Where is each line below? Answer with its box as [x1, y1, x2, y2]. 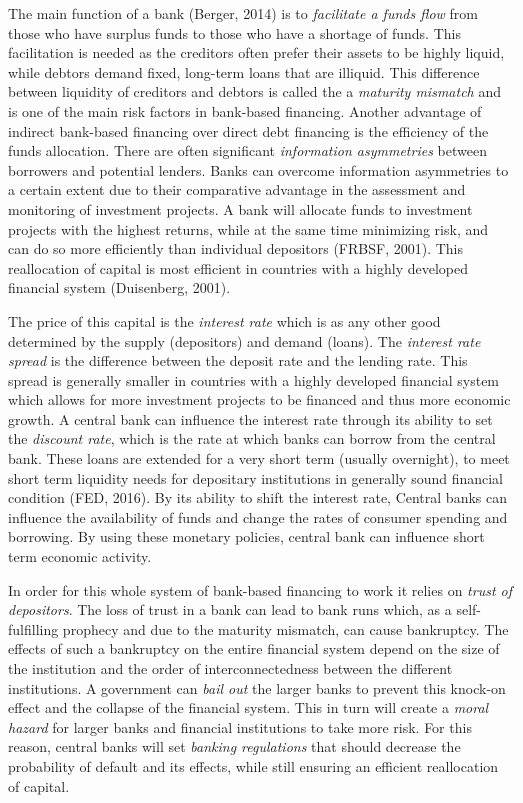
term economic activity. [8, 546, 152, 567]
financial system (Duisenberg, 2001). [8, 277, 231, 298]
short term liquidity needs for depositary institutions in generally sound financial [8, 467, 504, 488]
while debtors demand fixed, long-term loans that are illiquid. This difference [8, 61, 480, 82]
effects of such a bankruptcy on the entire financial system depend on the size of [8, 638, 500, 659]
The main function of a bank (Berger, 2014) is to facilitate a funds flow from [8, 3, 478, 23]
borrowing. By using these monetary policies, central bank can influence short [8, 526, 485, 547]
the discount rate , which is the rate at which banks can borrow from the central [8, 428, 496, 449]
